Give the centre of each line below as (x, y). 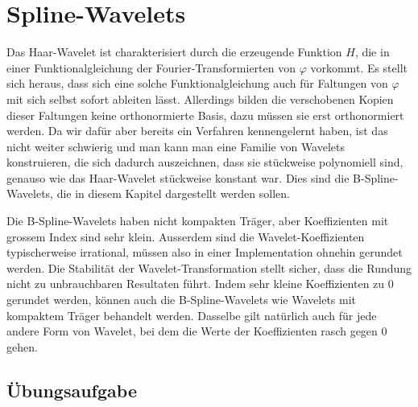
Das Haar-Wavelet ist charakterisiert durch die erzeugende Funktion (174, 52)
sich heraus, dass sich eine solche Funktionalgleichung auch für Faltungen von (197, 83)
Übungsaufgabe (72, 390)
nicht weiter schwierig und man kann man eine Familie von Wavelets (176, 146)
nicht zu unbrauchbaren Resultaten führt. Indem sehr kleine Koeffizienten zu (196, 284)
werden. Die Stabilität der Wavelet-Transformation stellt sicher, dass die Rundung (209, 267)
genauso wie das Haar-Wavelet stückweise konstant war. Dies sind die (178, 177)
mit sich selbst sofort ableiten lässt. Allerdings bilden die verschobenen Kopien (200, 99)
